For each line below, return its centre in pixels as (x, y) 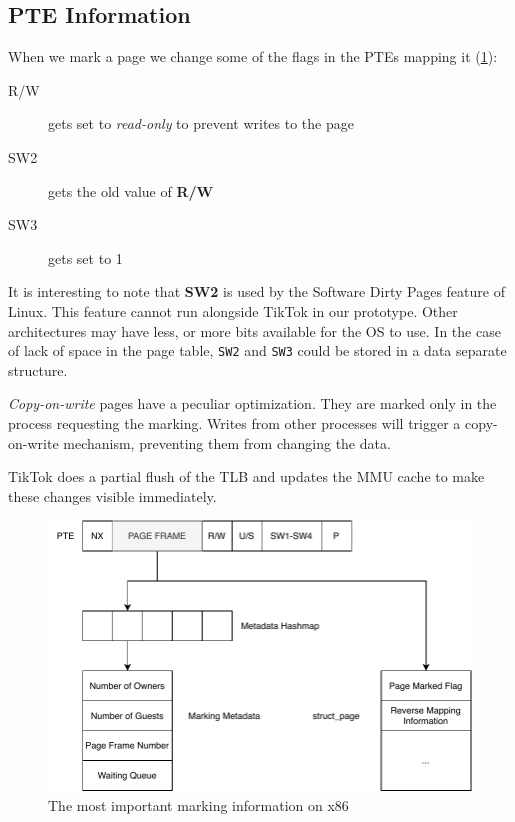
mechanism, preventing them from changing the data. (227, 442)
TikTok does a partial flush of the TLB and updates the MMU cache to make (246, 476)
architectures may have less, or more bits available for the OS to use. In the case (254, 330)
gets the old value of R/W (131, 190)
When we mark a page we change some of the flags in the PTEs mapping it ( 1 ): (253, 56)
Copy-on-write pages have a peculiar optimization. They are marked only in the (252, 403)
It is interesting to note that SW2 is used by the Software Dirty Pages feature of (256, 291)
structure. (38, 369)
